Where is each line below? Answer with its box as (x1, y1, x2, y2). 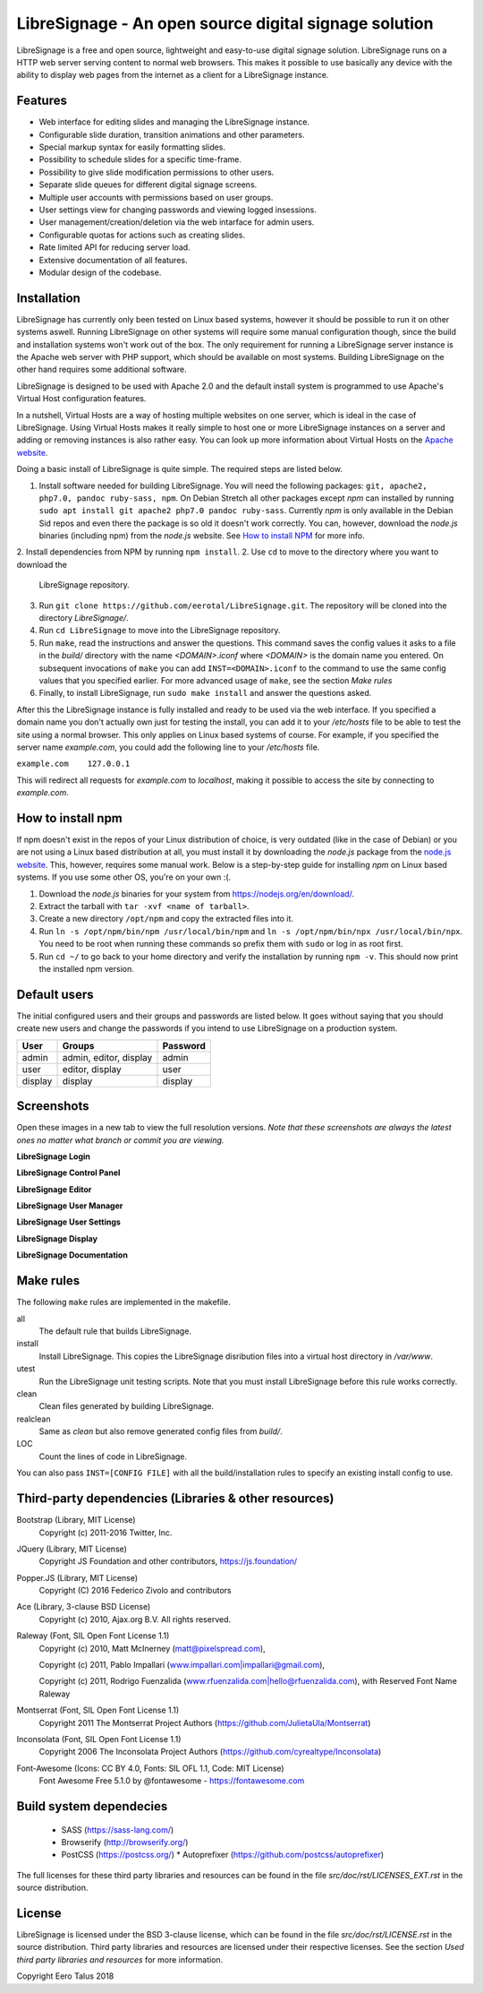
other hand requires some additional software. (16, 364, 187, 375)
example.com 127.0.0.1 (16, 759, 131, 769)
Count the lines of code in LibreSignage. (38, 1451, 188, 1462)
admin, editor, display (62, 1051, 153, 1063)
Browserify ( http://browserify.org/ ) (61, 1836, 189, 1847)
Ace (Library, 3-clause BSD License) (16, 1602, 151, 1612)
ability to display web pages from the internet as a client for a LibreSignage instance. (16, 70, 329, 81)
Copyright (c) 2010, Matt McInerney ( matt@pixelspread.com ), (38, 1643, 266, 1654)
